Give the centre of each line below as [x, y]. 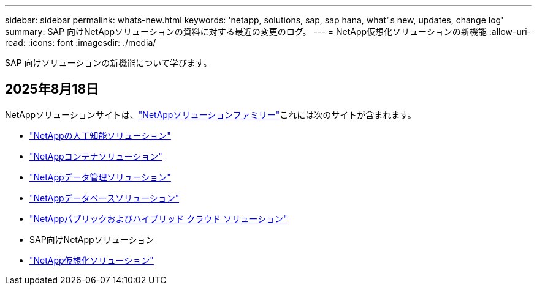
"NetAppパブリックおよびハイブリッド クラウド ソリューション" [158, 218]
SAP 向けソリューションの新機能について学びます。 [109, 63]
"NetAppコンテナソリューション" [96, 156]
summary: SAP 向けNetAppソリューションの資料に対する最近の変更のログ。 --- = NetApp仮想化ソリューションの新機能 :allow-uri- [268, 32]
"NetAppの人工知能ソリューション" [100, 135]
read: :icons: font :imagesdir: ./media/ [81, 43]
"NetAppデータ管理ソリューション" [100, 177]
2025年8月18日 [52, 89]
